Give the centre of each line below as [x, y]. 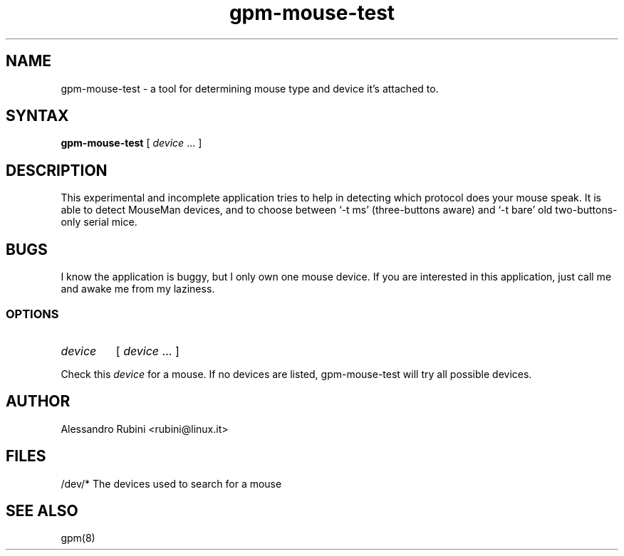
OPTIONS [32, 314]
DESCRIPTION [57, 170]
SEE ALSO [42, 510]
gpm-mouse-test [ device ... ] [131, 143]
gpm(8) [78, 538]
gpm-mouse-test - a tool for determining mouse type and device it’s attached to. [250, 88]
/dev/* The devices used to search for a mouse [171, 483]
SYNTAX [37, 116]
